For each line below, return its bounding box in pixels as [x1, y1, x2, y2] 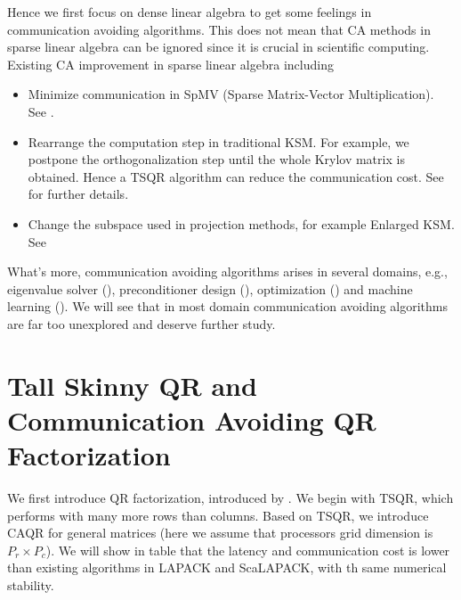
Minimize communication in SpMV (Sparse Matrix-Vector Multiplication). [28, 85, 434, 103]
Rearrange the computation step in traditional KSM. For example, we [28, 132, 409, 151]
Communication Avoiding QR [7, 401, 376, 438]
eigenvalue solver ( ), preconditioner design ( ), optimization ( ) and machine [7, 279, 413, 298]
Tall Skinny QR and [7, 366, 257, 403]
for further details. [28, 185, 129, 203]
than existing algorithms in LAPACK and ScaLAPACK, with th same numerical [7, 558, 447, 577]
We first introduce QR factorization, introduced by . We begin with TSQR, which [7, 489, 454, 506]
